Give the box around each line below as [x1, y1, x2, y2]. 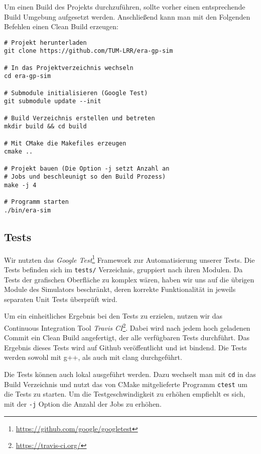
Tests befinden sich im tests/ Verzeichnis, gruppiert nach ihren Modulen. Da [4, 264, 243, 275]
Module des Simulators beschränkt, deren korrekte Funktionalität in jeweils [4, 284, 236, 294]
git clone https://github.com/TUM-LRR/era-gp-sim [4, 47, 173, 55]
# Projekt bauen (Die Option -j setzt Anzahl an [4, 165, 170, 172]
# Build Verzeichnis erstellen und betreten [4, 114, 155, 122]
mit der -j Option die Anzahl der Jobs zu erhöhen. [4, 398, 162, 409]
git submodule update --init [4, 98, 101, 105]
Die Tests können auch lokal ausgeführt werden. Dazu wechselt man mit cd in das [4, 369, 256, 380]
